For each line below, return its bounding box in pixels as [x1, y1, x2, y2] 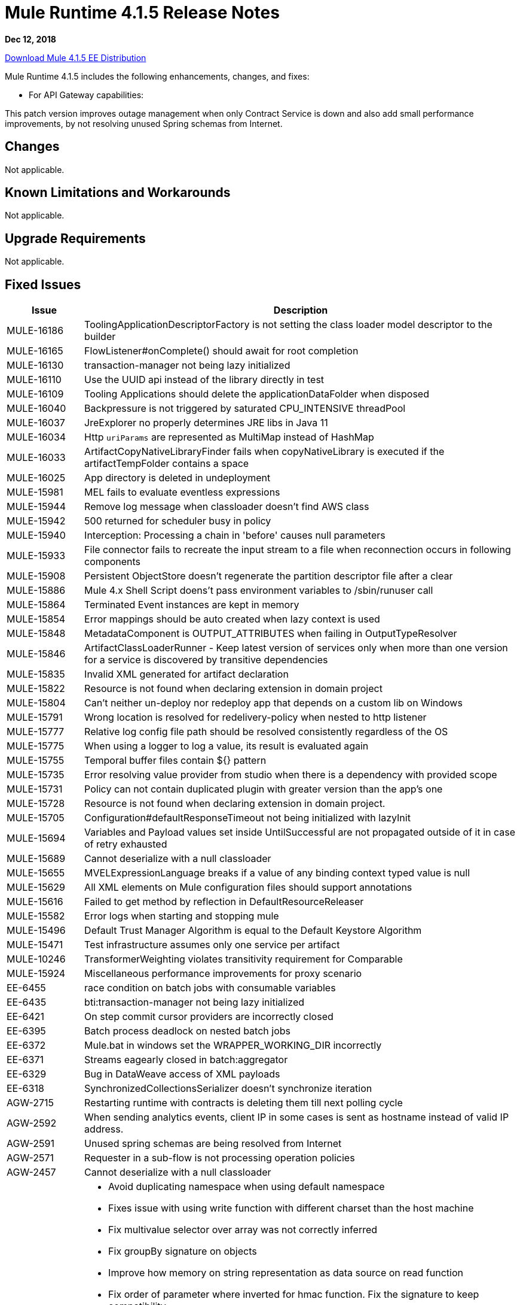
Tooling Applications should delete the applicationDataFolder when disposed [84, 388, 429, 400]
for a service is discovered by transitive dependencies [84, 654, 328, 666]
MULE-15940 [7, 529, 66, 542]
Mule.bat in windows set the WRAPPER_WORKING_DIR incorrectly [84, 1039, 382, 1052]
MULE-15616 [7, 896, 63, 908]
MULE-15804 [7, 697, 66, 709]
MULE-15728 [7, 797, 65, 810]
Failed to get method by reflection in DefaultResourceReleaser [84, 896, 364, 908]
